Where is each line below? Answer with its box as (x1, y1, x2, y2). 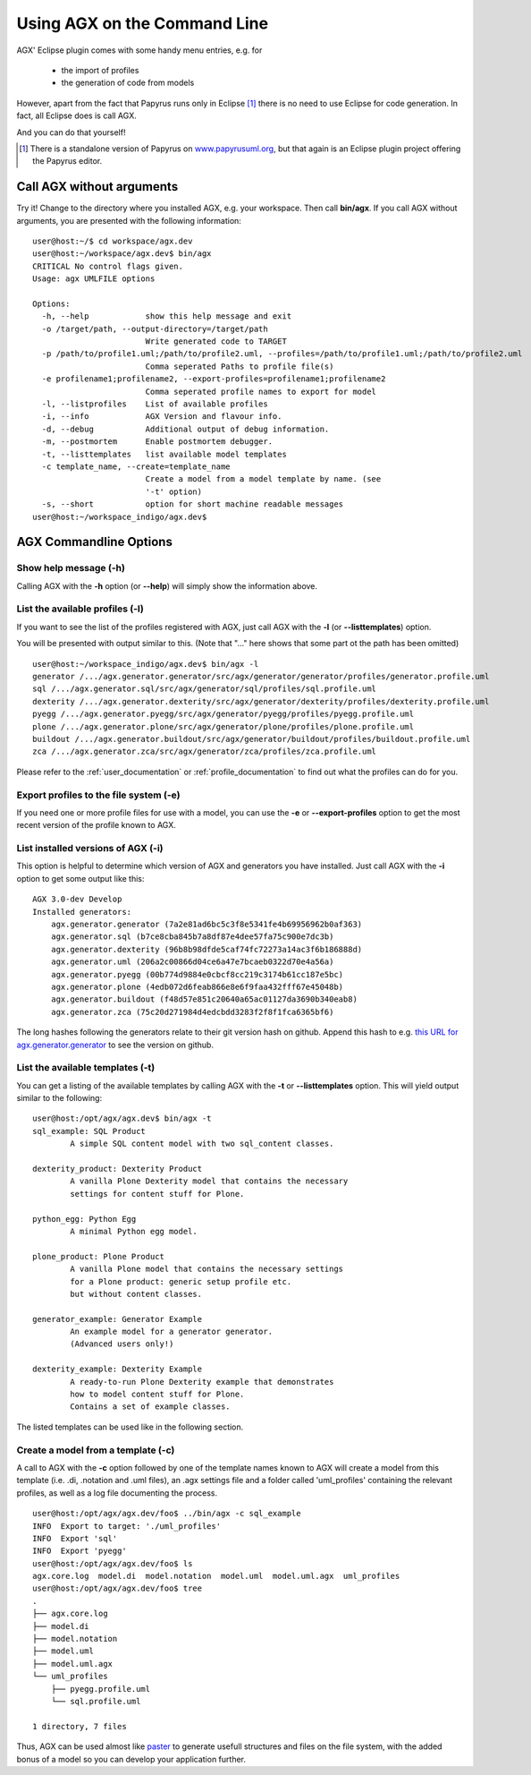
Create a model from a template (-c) (16, 1444, 175, 1456)
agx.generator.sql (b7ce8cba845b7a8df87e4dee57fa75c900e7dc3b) (50, 932, 334, 942)
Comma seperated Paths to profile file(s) (145, 361, 334, 371)
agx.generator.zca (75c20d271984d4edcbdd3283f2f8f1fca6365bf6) (50, 1007, 334, 1017)
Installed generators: (32, 907, 132, 917)
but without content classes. (70, 1289, 203, 1299)
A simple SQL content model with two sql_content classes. (70, 1139, 334, 1149)
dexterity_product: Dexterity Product (32, 1164, 203, 1173)
